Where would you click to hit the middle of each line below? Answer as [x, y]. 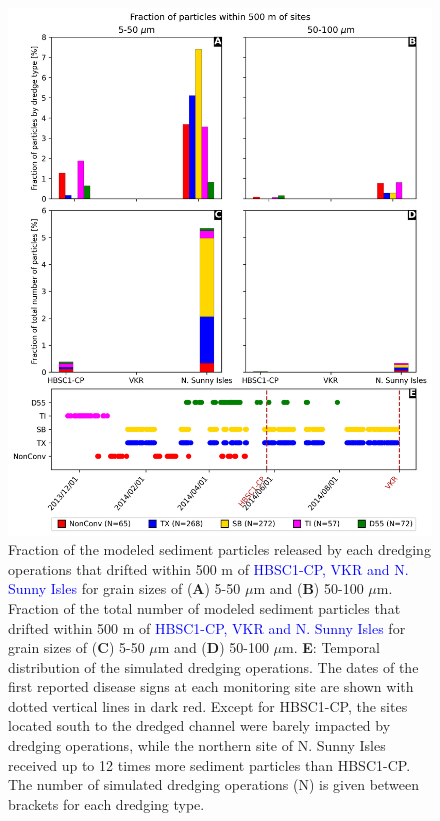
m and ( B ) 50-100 [308, 588]
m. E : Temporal [331, 647]
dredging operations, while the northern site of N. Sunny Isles [197, 745]
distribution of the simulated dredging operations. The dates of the [213, 666]
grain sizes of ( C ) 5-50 [76, 647]
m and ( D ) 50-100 [213, 647]
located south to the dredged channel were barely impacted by [199, 725]
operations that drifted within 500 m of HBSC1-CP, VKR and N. [208, 568]
